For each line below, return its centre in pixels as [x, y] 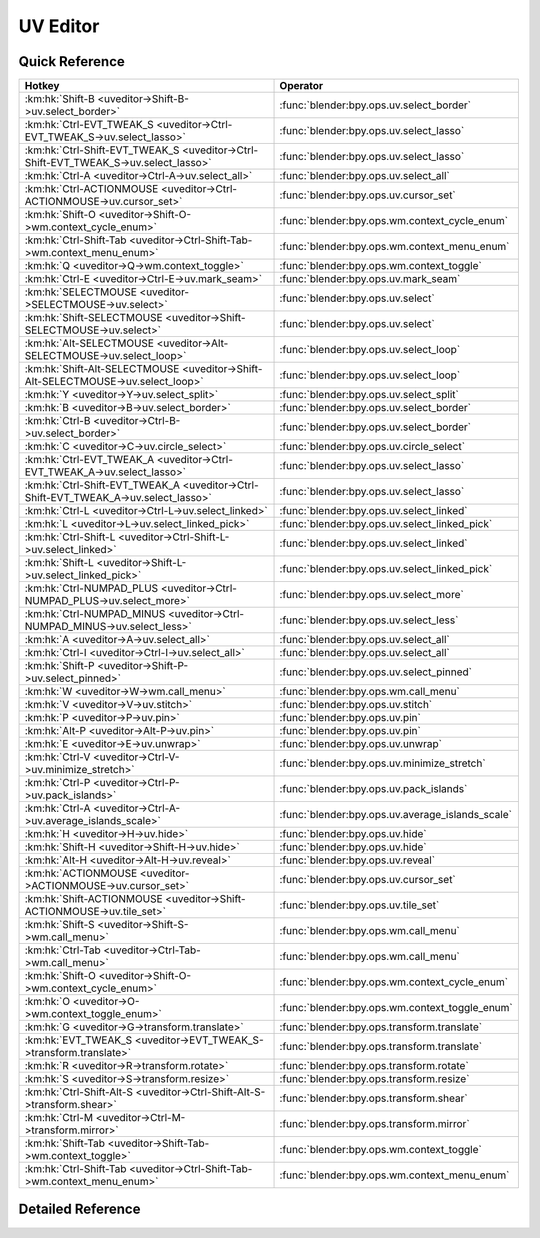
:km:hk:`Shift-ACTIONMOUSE [94, 899]
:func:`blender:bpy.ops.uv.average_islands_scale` [395, 815]
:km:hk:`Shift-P [59, 666]
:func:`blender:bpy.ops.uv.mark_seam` [370, 279]
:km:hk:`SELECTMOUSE [80, 292]
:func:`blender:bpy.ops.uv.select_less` [369, 620]
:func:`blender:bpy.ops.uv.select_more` [371, 595]
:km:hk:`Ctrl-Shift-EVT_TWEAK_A [102, 485]
